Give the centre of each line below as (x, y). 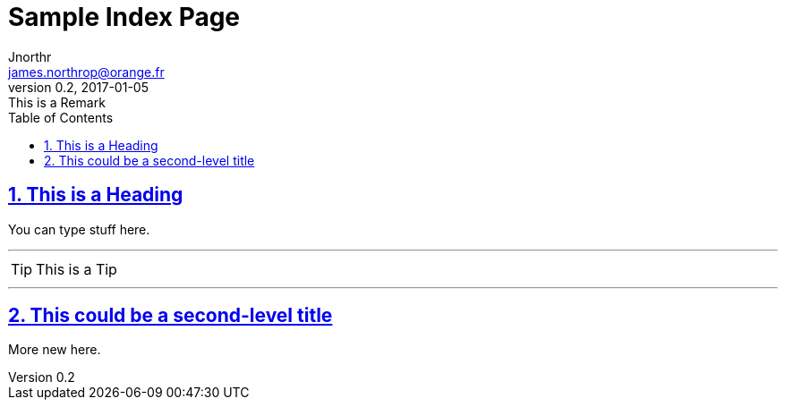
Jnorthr (30, 56)
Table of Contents (61, 117)
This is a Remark (57, 102)
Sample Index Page (124, 17)
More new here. (55, 350)
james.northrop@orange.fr (86, 72)
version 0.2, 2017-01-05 (78, 87)
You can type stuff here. (79, 229)
